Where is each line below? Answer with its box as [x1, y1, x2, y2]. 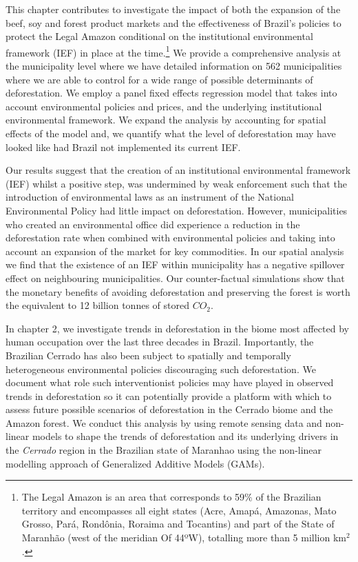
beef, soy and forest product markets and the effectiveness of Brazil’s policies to [6, 15, 341, 30]
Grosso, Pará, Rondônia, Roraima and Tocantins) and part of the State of [21, 516, 335, 531]
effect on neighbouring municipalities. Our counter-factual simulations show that [6, 270, 345, 285]
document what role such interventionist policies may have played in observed [6, 375, 334, 390]
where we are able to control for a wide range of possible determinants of [6, 72, 313, 86]
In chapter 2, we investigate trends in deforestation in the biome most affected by [6, 321, 349, 335]
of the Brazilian [255, 490, 322, 504]
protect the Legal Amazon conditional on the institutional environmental [6, 29, 313, 43]
